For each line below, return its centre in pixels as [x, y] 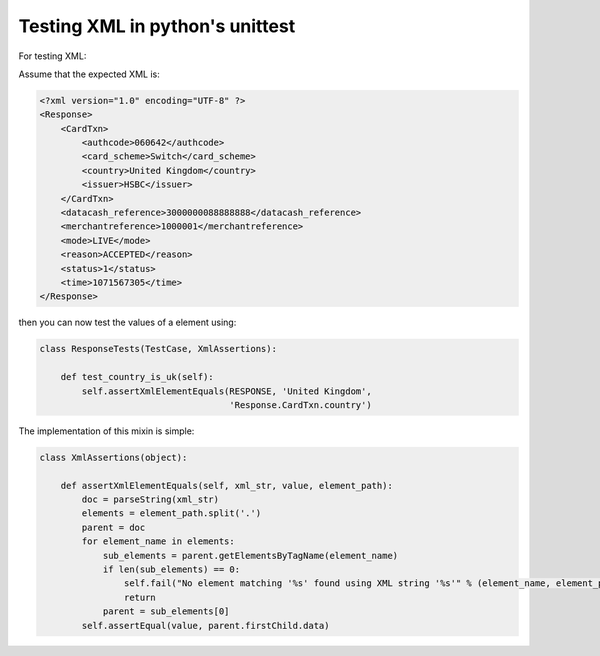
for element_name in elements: [158, 541]
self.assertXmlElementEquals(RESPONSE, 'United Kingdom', [226, 391]
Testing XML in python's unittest [157, 26]
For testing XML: [52, 56]
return [140, 597]
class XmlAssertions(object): [113, 457]
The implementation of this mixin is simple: [106, 431]
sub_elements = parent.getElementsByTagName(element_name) [250, 555]
